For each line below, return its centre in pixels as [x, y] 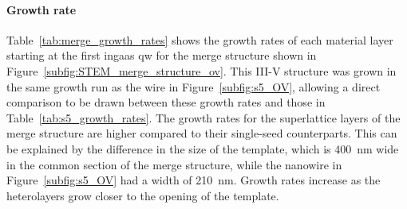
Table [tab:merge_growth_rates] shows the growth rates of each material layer [200, 39]
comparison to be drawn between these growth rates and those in [166, 102]
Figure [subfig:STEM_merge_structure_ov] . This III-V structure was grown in [202, 70]
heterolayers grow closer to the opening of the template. [143, 195]
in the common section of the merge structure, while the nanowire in [174, 164]
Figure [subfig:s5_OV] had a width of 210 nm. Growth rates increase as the [194, 180]
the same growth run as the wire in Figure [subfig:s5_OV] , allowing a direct [194, 86]
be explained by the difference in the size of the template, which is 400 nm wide [203, 148]
